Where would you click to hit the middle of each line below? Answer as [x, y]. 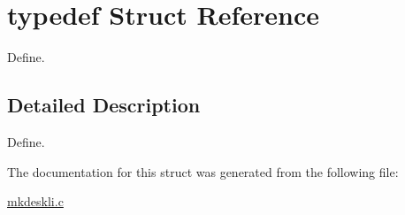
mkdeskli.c [35, 201]
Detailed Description [104, 105]
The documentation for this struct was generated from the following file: [203, 171]
